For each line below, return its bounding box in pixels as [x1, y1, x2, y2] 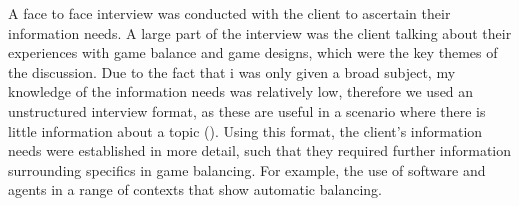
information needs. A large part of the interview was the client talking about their [8, 22, 512, 43]
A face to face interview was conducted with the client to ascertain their [8, 3, 451, 23]
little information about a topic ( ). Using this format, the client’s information [8, 120, 483, 141]
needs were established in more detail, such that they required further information [8, 140, 512, 161]
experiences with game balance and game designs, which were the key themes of [8, 42, 498, 63]
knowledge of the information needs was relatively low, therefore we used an [8, 81, 474, 102]
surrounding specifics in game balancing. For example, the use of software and [8, 159, 486, 180]
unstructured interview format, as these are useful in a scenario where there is [8, 100, 486, 121]
